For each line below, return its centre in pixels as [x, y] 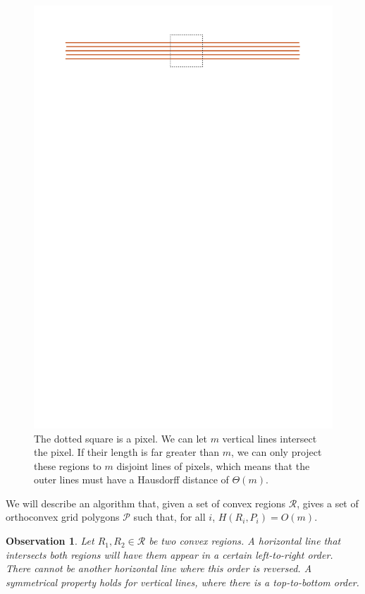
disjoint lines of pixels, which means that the [213, 465]
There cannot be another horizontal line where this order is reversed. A [159, 568]
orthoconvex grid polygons [63, 517]
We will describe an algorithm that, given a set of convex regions [146, 503]
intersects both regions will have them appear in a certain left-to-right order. [169, 554]
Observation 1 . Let [50, 541]
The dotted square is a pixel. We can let [120, 438]
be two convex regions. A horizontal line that [245, 541]
